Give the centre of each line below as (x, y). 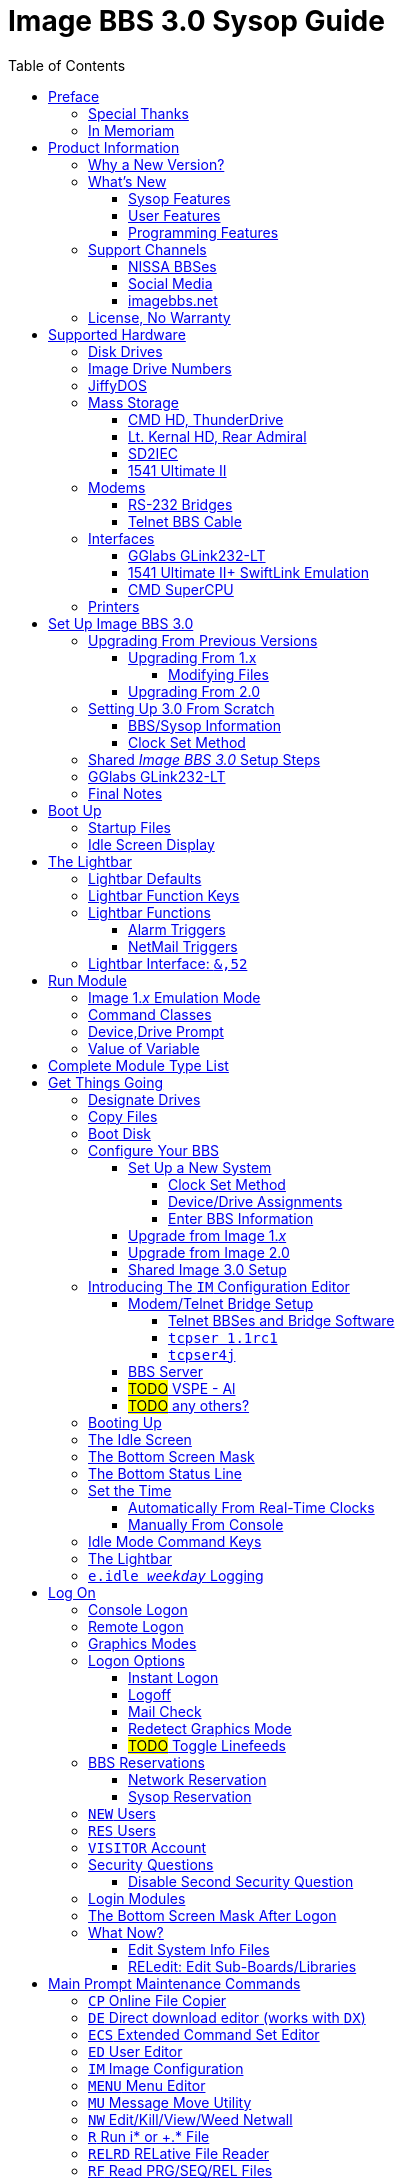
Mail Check (165, 1711)
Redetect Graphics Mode (210, 1728)
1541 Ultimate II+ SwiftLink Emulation (248, 572)
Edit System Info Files (199, 1949)
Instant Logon (173, 1677)
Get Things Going (106, 1082)
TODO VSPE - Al (182, 1388)
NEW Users (122, 1813)
